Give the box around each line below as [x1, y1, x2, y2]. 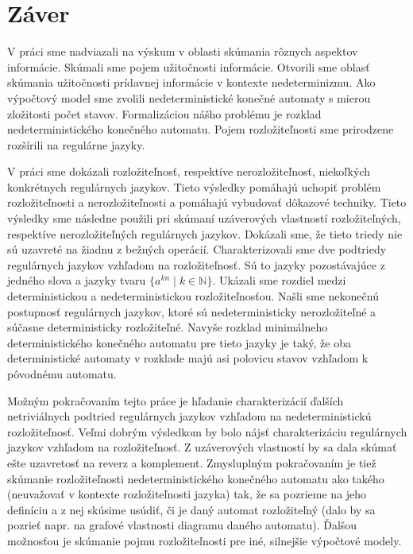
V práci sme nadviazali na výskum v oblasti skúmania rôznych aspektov [7, 43, 358, 60]
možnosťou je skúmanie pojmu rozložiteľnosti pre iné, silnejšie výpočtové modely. [7, 532, 402, 548]
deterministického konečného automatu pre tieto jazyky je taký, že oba [7, 334, 351, 351]
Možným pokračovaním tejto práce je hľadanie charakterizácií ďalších [7, 392, 344, 409]
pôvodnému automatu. [7, 366, 117, 382]
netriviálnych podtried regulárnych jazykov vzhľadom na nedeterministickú [7, 408, 372, 424]
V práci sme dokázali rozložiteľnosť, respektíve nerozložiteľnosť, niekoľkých [7, 163, 371, 180]
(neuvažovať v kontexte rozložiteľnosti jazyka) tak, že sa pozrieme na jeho [7, 486, 367, 502]
